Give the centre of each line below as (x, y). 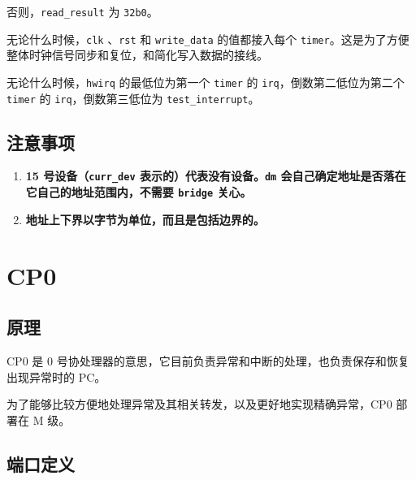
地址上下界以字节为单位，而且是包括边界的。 (145, 219)
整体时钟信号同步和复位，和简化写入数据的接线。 (137, 55)
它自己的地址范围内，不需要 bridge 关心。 (139, 192)
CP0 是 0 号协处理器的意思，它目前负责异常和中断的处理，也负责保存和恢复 (208, 360)
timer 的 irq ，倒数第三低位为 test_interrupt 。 (133, 98)
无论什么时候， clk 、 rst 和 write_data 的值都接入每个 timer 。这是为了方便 (208, 39)
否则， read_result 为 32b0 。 (82, 11)
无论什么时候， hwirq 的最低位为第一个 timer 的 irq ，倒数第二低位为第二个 (206, 82)
